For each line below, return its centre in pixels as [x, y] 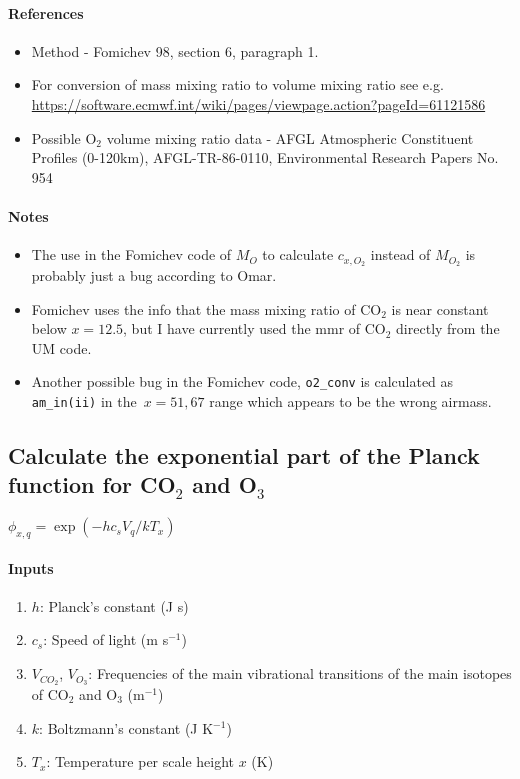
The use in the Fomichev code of [131, 254]
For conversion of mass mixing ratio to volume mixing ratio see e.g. [237, 84]
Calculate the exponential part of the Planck [244, 455]
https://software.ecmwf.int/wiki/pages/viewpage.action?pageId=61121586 [258, 103]
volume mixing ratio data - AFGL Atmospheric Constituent [290, 137]
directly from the [448, 328]
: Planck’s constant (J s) [114, 605]
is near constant [440, 308]
